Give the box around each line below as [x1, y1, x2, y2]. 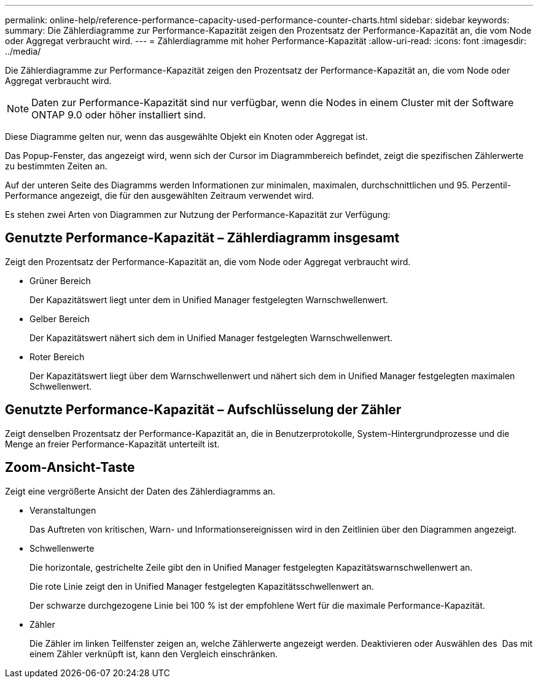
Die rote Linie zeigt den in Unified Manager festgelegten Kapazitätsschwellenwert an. [29, 581, 374, 592]
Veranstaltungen [29, 504, 96, 515]
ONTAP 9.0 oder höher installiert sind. [31, 109, 206, 121]
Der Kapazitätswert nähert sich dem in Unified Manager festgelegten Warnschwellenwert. [29, 332, 393, 343]
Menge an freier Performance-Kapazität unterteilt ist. [5, 438, 220, 449]
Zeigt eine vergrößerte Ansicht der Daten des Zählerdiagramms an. [5, 485, 276, 496]
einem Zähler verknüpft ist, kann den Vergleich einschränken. [29, 648, 278, 659]
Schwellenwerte [29, 542, 95, 554]
